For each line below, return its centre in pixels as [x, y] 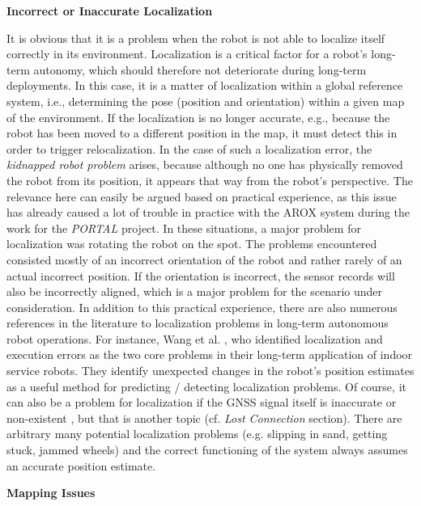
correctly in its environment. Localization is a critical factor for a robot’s [187, 54]
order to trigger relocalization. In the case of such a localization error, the [189, 148]
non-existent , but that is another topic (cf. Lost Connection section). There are [204, 417]
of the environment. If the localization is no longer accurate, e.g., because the [198, 117]
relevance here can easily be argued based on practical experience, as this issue [202, 196]
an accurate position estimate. [81, 465]
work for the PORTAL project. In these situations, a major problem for [184, 228]
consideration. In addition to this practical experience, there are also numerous [202, 307]
